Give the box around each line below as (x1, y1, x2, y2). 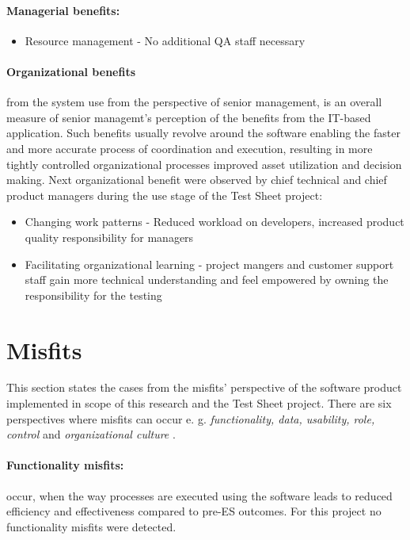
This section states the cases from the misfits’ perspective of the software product (6, 379, 402, 396)
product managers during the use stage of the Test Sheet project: (6, 186, 323, 203)
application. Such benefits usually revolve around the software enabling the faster (6, 124, 401, 141)
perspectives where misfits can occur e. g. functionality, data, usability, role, (6, 410, 375, 427)
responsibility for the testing (25, 286, 162, 303)
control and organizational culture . (6, 426, 176, 442)
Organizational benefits (6, 63, 136, 79)
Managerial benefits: (6, 2, 120, 18)
